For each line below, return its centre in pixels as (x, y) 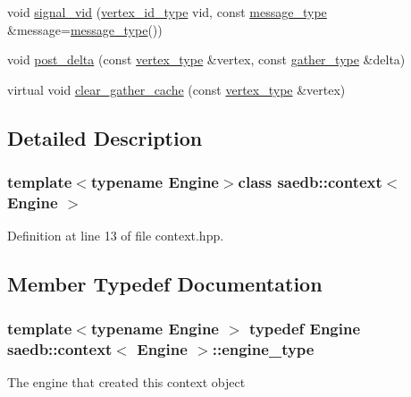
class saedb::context (310, 182)
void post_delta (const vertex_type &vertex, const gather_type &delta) (206, 59)
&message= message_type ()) (85, 29)
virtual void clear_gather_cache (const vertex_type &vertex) (176, 89)
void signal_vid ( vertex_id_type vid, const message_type (167, 12)
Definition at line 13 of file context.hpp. (116, 236)
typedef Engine (305, 328)
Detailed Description (105, 137)
